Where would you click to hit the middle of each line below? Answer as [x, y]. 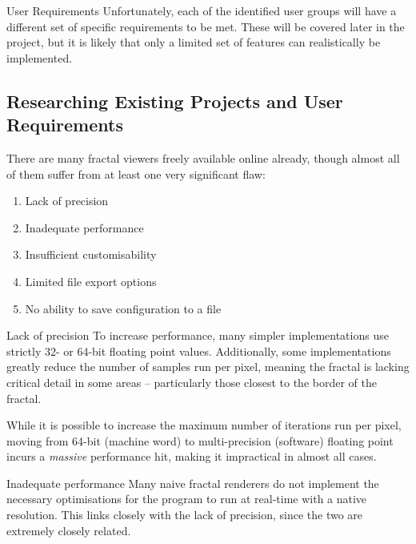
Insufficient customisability [91, 254]
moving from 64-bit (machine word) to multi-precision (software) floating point [200, 440]
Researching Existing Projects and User [175, 101]
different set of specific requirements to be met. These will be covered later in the [206, 26]
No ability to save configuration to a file [123, 308]
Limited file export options [91, 281]
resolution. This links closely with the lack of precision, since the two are [185, 515]
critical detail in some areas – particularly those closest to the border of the [192, 382]
